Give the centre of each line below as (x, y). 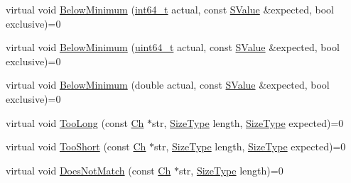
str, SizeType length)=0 (231, 170)
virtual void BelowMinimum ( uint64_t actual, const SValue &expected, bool (173, 47)
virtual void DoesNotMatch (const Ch (88, 170)
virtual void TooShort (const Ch (76, 146)
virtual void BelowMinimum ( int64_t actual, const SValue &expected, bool (170, 9)
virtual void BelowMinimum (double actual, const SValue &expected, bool (168, 85)
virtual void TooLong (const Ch (75, 122)
